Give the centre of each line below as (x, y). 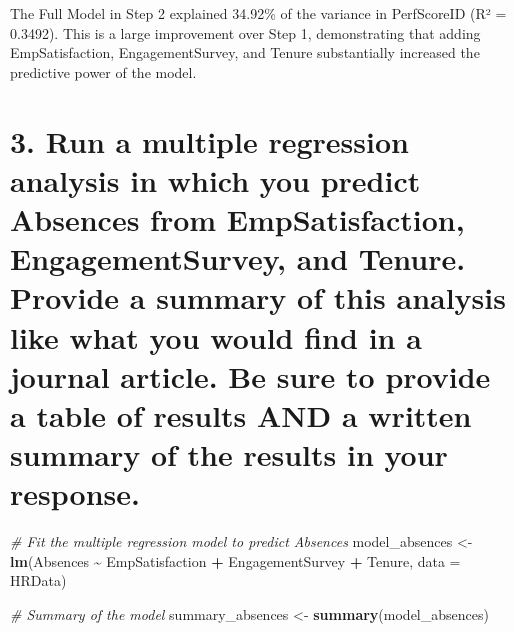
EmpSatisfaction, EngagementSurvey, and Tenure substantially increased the (245, 52)
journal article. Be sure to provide (250, 375)
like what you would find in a (216, 336)
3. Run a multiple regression (209, 140)
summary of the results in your (229, 454)
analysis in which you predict (215, 179)
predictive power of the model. (103, 71)
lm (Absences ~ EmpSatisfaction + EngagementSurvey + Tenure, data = (235, 560)
